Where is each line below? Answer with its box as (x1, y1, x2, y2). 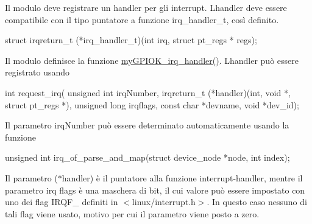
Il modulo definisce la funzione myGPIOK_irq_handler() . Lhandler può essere (5, 54, 299, 66)
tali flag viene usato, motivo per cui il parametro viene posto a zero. (5, 207, 260, 220)
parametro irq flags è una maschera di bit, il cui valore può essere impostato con (5, 183, 305, 196)
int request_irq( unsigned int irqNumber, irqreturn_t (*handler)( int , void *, (5, 86, 291, 99)
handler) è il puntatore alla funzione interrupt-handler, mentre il (62, 171, 303, 184)
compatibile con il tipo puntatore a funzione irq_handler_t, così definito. (5, 13, 279, 26)
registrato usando (5, 66, 70, 79)
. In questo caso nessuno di (207, 195, 307, 208)
